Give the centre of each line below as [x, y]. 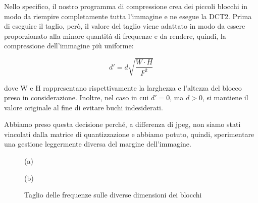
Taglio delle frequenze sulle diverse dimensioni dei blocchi [113, 195]
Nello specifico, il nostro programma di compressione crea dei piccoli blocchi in [126, 6]
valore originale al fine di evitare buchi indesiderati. [84, 107]
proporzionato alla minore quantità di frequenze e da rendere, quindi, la [115, 36]
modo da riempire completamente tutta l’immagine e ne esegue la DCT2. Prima [128, 16]
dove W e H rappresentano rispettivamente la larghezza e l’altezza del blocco [123, 87]
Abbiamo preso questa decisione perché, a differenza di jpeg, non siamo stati [122, 124]
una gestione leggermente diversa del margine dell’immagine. [98, 144]
